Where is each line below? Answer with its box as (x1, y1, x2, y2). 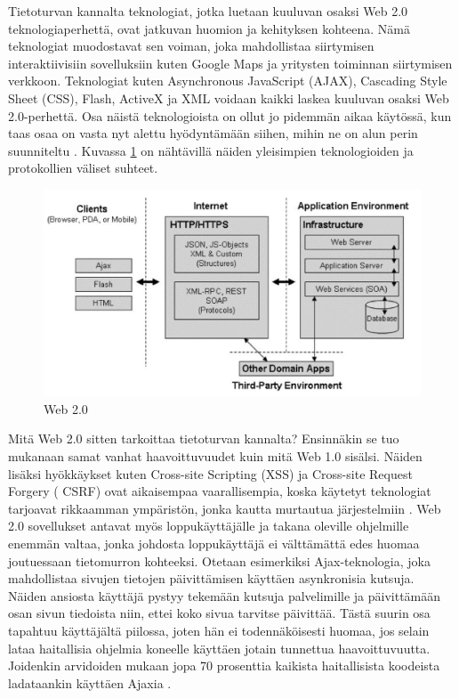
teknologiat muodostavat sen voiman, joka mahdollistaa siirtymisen (8, 37, 374, 55)
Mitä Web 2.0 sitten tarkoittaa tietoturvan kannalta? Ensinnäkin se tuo (8, 429, 399, 448)
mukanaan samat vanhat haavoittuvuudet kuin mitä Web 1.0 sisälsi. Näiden (8, 447, 423, 465)
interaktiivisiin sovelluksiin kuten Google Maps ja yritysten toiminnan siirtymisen (8, 53, 453, 72)
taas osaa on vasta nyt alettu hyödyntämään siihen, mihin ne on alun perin (8, 124, 418, 142)
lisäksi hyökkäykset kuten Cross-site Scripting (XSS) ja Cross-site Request (8, 464, 413, 483)
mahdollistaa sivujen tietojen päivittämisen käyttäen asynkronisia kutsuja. (8, 569, 415, 588)
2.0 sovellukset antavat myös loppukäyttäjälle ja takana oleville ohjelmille (8, 516, 409, 535)
